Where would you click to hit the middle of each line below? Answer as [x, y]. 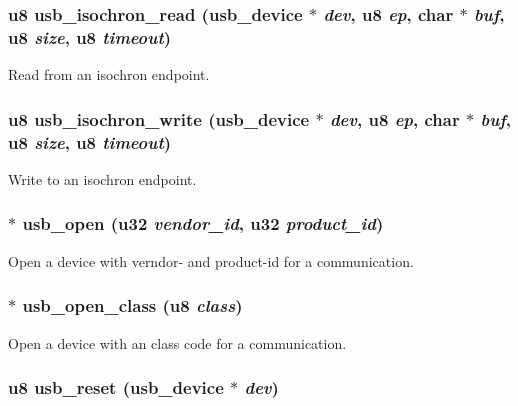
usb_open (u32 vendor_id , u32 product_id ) [203, 223]
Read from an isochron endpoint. [109, 74]
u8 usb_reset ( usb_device [116, 387]
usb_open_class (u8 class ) [132, 305]
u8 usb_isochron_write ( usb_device [159, 118]
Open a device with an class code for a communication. [177, 342]
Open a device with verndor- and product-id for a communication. [211, 260]
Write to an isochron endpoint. [102, 178]
